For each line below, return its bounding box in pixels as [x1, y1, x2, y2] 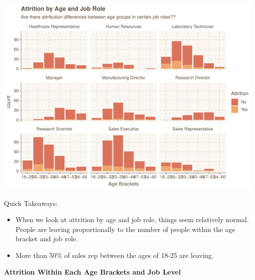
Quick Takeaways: [4, 198, 58, 208]
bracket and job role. [15, 233, 78, 244]
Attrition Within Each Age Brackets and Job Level [4, 266, 181, 277]
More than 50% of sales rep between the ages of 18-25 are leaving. [15, 250, 214, 260]
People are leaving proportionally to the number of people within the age [15, 224, 235, 234]
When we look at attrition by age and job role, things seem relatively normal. [15, 214, 249, 225]
